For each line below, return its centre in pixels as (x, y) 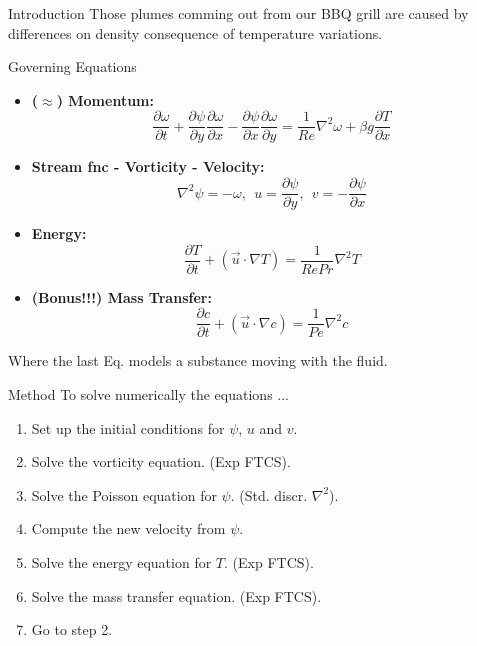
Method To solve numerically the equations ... (148, 394)
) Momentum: (105, 99)
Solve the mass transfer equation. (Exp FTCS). (176, 595)
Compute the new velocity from (128, 528)
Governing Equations (72, 66)
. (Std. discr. (269, 494)
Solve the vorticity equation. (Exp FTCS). (161, 461)
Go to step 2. (72, 629)
